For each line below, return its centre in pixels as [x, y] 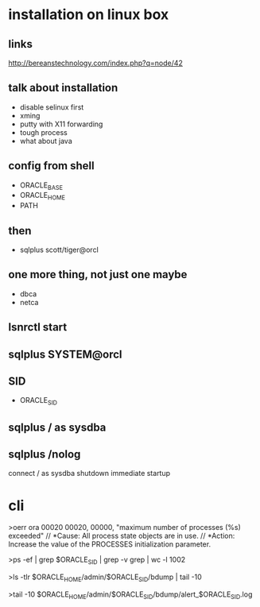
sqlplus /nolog [45, 454]
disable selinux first [52, 107]
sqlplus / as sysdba [57, 427]
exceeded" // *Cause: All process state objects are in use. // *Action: [122, 536]
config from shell [51, 166]
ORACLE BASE [41, 186]
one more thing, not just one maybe [98, 275]
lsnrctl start [38, 327]
